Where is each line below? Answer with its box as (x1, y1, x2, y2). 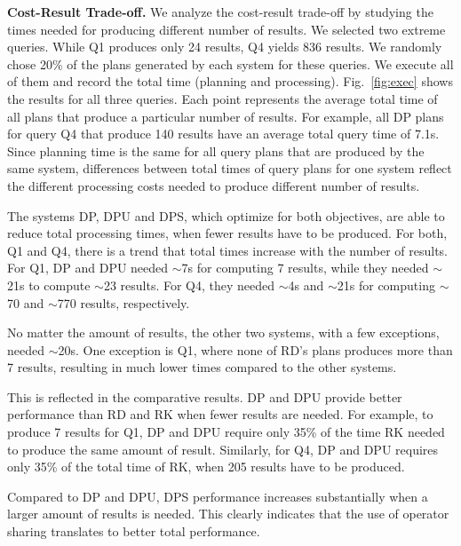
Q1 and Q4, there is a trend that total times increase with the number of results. (7, 241, 449, 259)
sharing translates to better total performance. (7, 522, 260, 541)
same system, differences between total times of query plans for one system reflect (7, 159, 452, 178)
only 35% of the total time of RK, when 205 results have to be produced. (7, 457, 405, 476)
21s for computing (337, 275, 435, 294)
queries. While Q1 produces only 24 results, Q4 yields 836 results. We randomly (7, 37, 442, 56)
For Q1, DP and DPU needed (7, 258, 169, 277)
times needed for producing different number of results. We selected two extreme (7, 20, 446, 38)
